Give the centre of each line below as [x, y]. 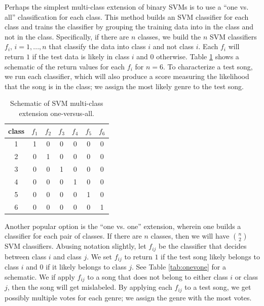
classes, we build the [169, 36]
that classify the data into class [97, 46]
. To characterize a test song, [208, 66]
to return [138, 256]
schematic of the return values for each [65, 66]
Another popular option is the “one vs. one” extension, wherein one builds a [123, 226]
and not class [173, 46]
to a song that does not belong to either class [158, 276]
